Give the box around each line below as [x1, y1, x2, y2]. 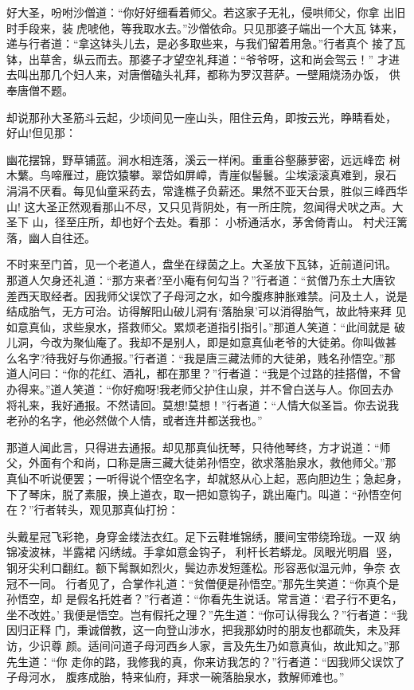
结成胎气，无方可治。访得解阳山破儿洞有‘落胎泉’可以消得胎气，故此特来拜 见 [6, 303, 407, 320]
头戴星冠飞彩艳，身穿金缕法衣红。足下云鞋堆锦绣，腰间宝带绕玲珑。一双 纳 [6, 527, 400, 544]
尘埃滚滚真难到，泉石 [284, 167, 396, 183]
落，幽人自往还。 [6, 229, 96, 245]
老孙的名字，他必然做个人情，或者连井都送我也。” [6, 412, 263, 429]
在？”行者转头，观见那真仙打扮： [6, 501, 179, 518]
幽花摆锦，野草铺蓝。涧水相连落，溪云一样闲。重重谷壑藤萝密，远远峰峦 [6, 151, 385, 167]
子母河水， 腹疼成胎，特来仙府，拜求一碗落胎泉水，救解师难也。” [6, 668, 345, 685]
